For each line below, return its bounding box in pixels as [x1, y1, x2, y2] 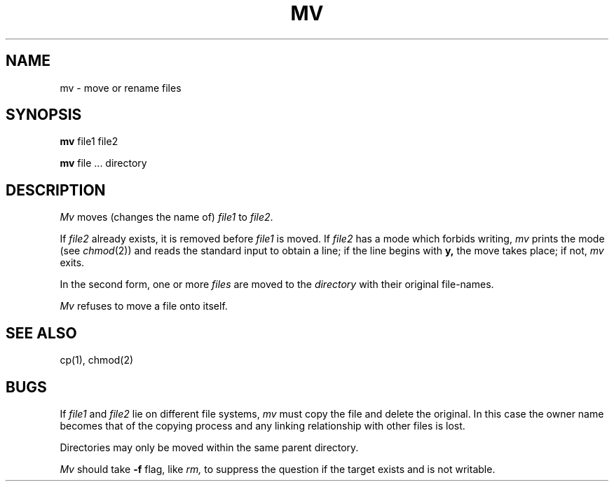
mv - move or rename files [60, 81, 182, 94]
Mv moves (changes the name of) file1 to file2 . [60, 211, 273, 224]
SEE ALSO [6, 324, 77, 342]
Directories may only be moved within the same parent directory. [60, 441, 359, 453]
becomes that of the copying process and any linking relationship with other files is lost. [60, 419, 465, 432]
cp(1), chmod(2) [60, 354, 134, 366]
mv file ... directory [60, 157, 147, 170]
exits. [60, 256, 85, 269]
